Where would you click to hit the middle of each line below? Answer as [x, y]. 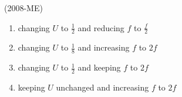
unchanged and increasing [102, 87]
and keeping [99, 67]
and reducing [101, 27]
